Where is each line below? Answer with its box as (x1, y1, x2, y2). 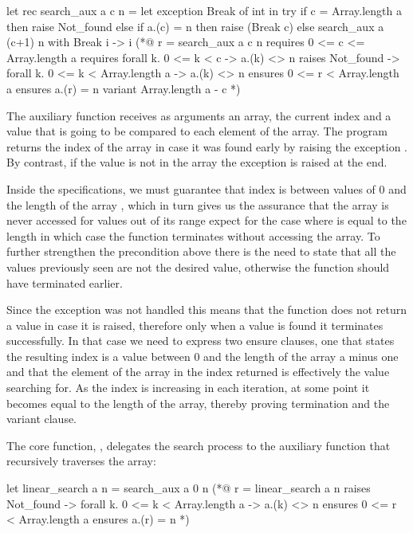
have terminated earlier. (6, 274, 123, 291)
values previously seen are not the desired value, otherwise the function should (6, 258, 390, 275)
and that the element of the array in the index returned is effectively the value (6, 363, 390, 380)
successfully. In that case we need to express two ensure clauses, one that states (6, 332, 395, 349)
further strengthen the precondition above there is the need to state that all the (6, 243, 396, 260)
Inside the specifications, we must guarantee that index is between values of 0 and (6, 180, 407, 197)
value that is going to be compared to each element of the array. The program (6, 123, 387, 139)
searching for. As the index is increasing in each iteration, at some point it (6, 379, 370, 396)
